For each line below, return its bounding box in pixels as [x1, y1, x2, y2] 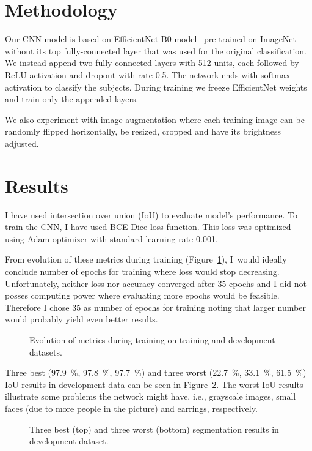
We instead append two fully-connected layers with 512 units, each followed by [5, 56, 299, 69]
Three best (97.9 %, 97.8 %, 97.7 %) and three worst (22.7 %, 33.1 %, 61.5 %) [5, 366, 307, 379]
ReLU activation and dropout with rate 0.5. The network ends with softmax [5, 68, 291, 81]
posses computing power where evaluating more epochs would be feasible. [5, 289, 280, 302]
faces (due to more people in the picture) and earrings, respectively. [5, 401, 258, 414]
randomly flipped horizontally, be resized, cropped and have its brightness [5, 125, 281, 138]
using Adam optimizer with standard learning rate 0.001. [5, 232, 218, 245]
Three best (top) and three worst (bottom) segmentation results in [29, 422, 279, 435]
